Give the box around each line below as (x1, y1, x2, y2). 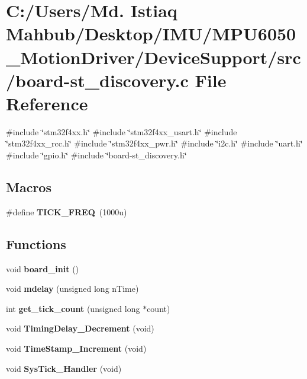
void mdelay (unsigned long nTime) (6, 282, 139, 295)
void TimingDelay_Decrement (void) (6, 322, 154, 335)
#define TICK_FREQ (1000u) (6, 205, 127, 218)
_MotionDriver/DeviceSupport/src (6, 44, 301, 69)
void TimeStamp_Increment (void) (6, 342, 147, 355)
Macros (6, 178, 51, 196)
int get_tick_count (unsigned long (6, 302, 140, 314)
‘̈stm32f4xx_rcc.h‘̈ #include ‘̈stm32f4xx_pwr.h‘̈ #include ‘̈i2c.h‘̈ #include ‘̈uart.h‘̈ (6, 137, 303, 149)
